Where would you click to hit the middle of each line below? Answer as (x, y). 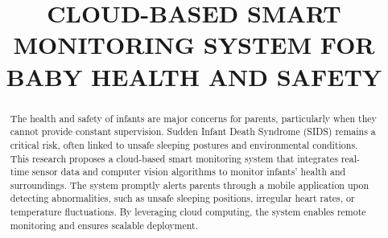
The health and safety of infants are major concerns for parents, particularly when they (193, 118)
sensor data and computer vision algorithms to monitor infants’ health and (189, 172)
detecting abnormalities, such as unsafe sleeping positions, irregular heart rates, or (182, 198)
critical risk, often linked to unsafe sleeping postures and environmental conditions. (184, 144)
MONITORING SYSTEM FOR (194, 45)
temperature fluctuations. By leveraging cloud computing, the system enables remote (188, 212)
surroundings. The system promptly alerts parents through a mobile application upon (190, 185)
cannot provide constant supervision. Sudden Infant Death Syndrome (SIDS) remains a (193, 131)
